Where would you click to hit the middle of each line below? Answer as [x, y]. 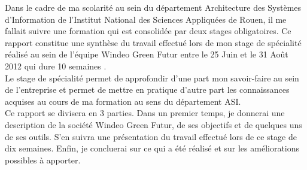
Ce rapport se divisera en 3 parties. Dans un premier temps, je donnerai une [145, 113]
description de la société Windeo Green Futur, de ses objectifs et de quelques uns [153, 124]
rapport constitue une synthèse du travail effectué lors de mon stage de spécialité [153, 42]
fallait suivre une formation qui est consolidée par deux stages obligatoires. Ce [148, 31]
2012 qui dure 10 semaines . [56, 66]
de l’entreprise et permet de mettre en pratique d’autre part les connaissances [147, 89]
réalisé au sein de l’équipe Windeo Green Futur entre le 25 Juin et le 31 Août [147, 54]
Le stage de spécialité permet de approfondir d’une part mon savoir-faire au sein [152, 78]
